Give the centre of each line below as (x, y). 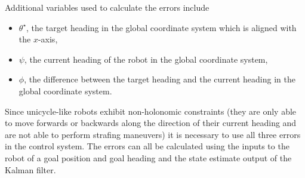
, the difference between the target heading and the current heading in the (160, 79)
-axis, (48, 39)
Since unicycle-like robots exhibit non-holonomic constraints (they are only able (151, 111)
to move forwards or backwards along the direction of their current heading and (151, 123)
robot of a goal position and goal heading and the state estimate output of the (148, 157)
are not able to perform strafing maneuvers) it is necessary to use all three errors (153, 134)
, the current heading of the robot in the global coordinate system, (146, 59)
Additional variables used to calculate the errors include (107, 7)
